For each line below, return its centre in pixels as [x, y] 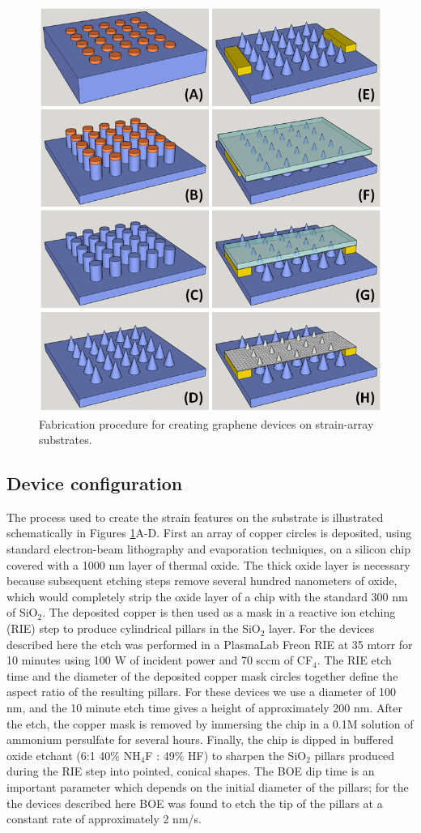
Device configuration [95, 483]
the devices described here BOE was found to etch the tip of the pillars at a [195, 803]
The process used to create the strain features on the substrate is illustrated [195, 517]
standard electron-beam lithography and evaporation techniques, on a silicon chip [208, 549]
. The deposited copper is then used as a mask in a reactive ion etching [219, 612]
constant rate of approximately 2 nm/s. [104, 819]
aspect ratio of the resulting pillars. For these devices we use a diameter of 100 [202, 692]
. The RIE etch [354, 660]
